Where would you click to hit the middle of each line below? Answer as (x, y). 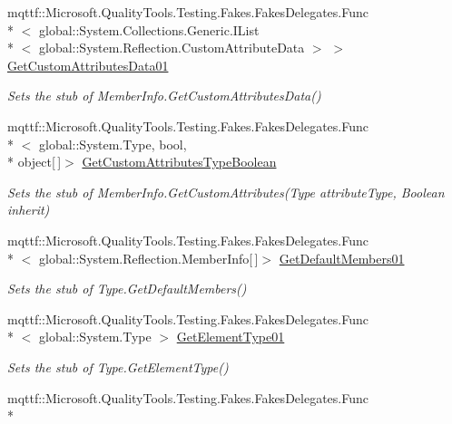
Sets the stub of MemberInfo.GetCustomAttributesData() (164, 96)
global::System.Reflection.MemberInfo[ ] (148, 258)
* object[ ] (34, 162)
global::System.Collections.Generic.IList (149, 29)
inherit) (29, 210)
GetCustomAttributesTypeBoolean (179, 162)
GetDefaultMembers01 (342, 258)
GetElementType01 (231, 337)
